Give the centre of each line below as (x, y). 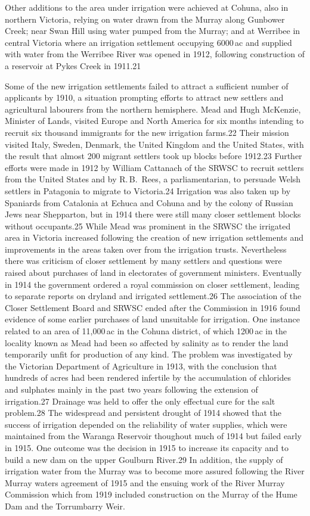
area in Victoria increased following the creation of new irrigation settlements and (154, 237)
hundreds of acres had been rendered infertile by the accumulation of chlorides (148, 377)
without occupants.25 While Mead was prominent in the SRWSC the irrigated (148, 226)
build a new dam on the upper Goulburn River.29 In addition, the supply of (144, 459)
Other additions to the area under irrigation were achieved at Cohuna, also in (147, 7)
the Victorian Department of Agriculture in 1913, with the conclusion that (141, 366)
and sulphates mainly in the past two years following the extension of (131, 389)
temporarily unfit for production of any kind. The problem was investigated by (149, 354)
